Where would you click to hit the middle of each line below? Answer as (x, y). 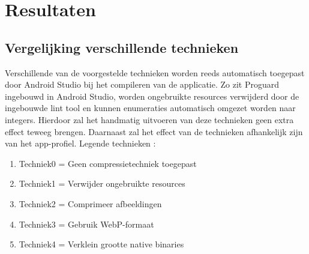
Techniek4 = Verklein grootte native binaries (101, 244)
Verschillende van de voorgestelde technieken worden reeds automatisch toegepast (155, 72)
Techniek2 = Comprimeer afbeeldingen (90, 203)
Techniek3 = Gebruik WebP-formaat (86, 224)
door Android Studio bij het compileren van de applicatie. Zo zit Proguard (142, 84)
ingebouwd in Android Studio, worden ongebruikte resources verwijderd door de (152, 96)
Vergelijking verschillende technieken (122, 47)
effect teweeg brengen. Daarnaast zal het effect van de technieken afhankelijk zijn (154, 131)
